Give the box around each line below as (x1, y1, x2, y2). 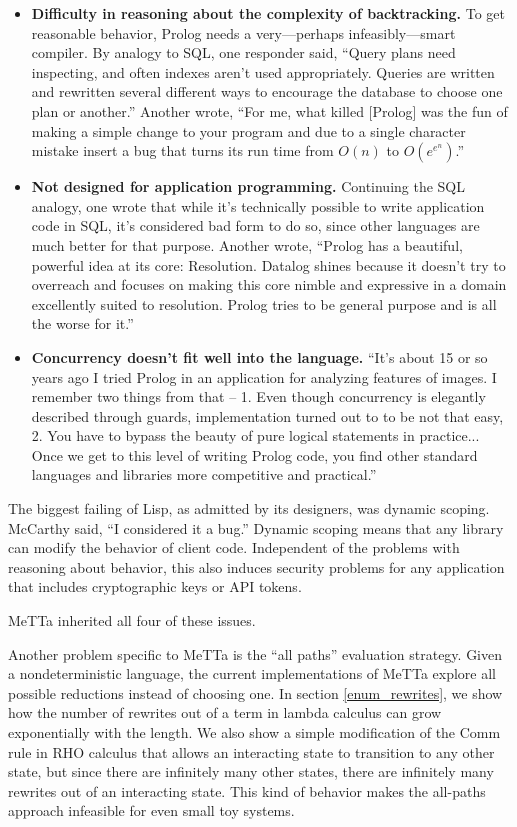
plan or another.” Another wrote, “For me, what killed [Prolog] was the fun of (31, 100, 508, 121)
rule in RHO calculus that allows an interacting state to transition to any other (8, 741, 495, 762)
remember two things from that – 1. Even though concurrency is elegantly (31, 386, 486, 407)
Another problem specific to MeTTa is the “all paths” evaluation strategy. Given (8, 643, 503, 664)
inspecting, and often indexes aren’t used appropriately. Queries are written (31, 61, 495, 82)
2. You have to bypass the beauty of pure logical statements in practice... (31, 425, 480, 446)
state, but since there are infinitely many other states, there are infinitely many (8, 761, 494, 782)
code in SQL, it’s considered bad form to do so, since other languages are (31, 215, 480, 236)
